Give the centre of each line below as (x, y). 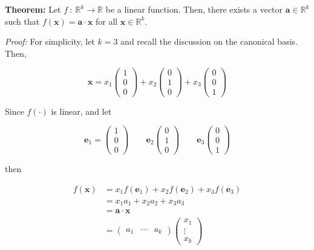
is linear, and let (81, 111)
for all (106, 21)
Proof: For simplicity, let (50, 41)
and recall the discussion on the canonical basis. (209, 41)
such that (22, 21)
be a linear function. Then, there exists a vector (194, 9)
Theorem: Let (33, 9)
